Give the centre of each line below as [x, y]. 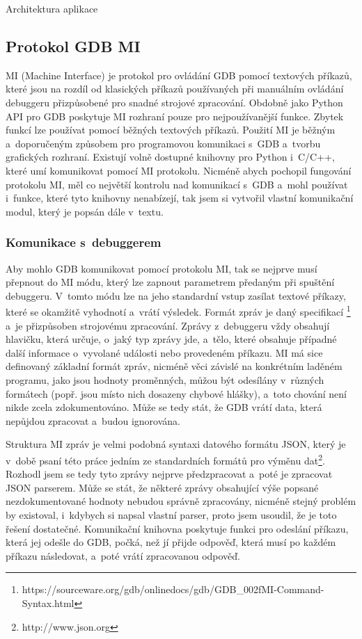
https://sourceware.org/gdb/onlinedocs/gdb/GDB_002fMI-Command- [173, 589]
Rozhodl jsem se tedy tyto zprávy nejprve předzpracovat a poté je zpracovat [169, 474]
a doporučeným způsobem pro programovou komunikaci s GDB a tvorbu [163, 143]
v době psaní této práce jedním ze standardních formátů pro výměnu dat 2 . [165, 459]
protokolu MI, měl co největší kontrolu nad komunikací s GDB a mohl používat [177, 184]
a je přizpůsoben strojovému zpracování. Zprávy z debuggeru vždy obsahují [168, 325]
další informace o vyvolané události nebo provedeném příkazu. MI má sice [164, 352]
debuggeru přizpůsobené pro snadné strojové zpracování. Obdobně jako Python [174, 102]
